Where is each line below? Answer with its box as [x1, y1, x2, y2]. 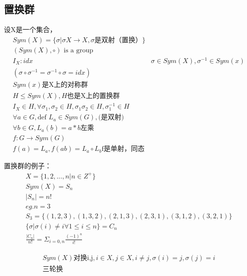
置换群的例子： [4, 161, 51, 171]
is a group [64, 47, 94, 54]
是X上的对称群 [42, 81, 88, 89]
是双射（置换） [94, 36, 142, 44]
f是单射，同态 [101, 146, 145, 153]
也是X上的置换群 [67, 93, 120, 100]
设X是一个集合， [4, 24, 57, 34]
